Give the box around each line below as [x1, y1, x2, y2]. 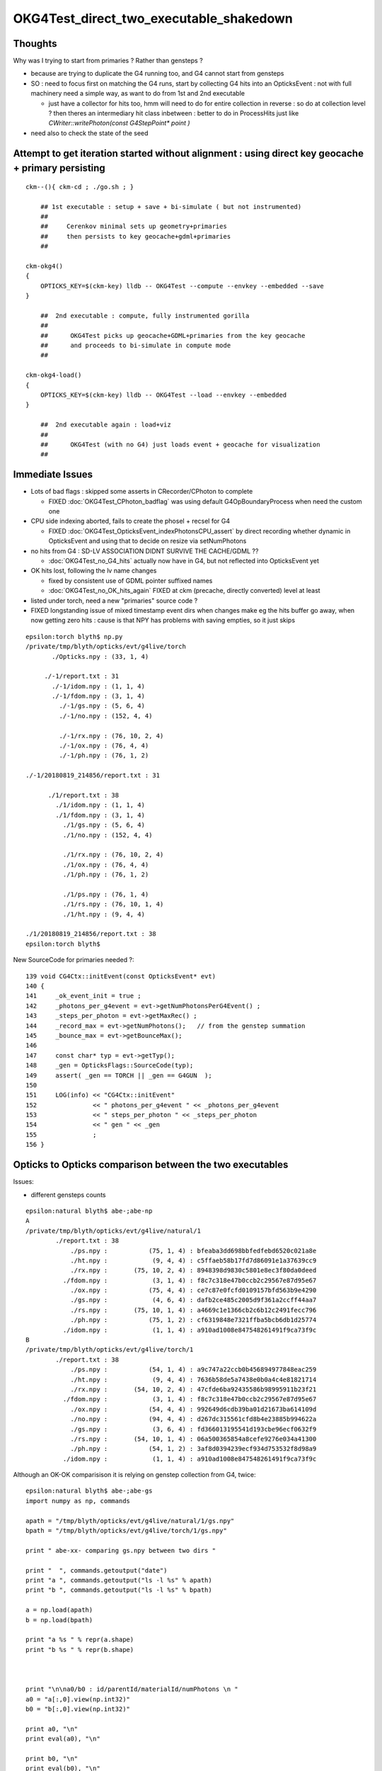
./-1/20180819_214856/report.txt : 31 [25, 771, 161, 779]
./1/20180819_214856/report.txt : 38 [25, 930, 157, 938]
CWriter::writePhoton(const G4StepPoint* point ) [48, 119, 190, 128]
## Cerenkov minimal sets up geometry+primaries [40, 222, 228, 230]
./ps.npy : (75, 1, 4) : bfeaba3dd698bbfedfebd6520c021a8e [70, 1247, 317, 1255]
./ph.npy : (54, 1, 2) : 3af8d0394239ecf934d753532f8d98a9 [70, 1445, 317, 1453]
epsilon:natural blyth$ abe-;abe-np [25, 1206, 153, 1215]
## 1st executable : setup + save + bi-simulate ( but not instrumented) [40, 203, 302, 210]
